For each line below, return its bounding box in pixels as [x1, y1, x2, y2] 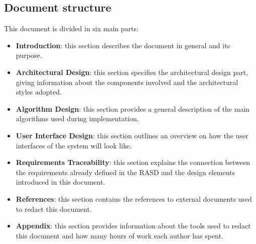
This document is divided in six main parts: [4, 23, 139, 34]
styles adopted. [16, 87, 62, 97]
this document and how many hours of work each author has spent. [16, 230, 223, 240]
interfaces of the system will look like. [16, 140, 132, 150]
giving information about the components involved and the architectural [16, 76, 238, 87]
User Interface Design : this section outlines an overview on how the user [16, 130, 248, 140]
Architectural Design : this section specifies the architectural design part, [16, 66, 248, 77]
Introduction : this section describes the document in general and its [16, 40, 230, 50]
